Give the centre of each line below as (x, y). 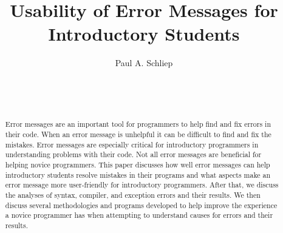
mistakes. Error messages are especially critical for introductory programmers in (132, 144)
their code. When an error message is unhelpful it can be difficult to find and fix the (138, 134)
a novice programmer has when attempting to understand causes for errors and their (139, 215)
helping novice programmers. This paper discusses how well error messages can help (138, 165)
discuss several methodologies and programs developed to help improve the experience (141, 205)
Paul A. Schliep (144, 63)
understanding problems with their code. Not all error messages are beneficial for (133, 154)
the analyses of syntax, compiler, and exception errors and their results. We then (133, 195)
